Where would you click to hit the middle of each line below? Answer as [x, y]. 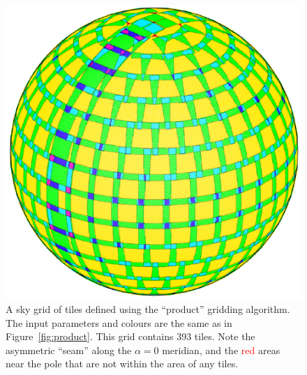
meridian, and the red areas [221, 350]
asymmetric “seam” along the [69, 350]
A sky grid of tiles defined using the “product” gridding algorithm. [148, 308]
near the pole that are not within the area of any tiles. [122, 363]
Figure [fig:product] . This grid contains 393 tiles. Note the [130, 336]
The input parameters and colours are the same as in [119, 322]
